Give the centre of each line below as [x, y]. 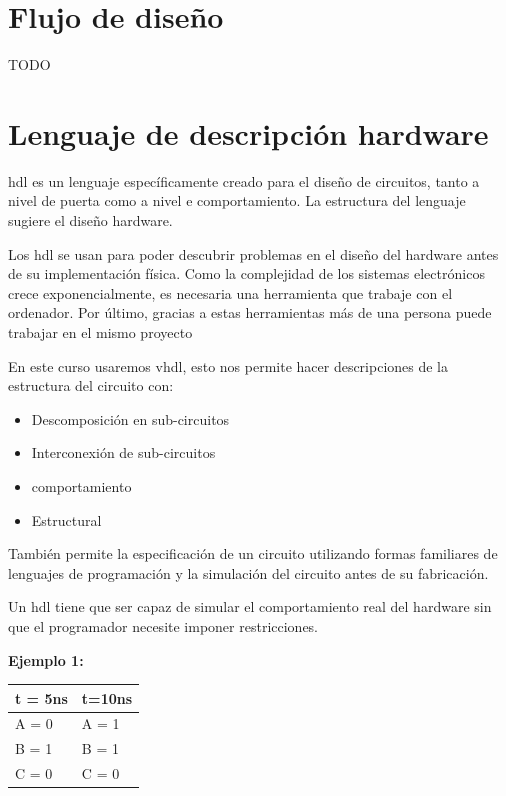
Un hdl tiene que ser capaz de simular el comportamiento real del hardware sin [250, 606]
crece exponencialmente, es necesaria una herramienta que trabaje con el [230, 292]
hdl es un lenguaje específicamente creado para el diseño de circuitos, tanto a [244, 180]
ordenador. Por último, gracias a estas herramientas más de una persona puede [250, 312]
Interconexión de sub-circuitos [123, 452]
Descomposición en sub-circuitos [130, 418]
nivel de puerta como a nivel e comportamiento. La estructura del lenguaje [237, 200]
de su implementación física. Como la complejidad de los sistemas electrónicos [246, 273]
